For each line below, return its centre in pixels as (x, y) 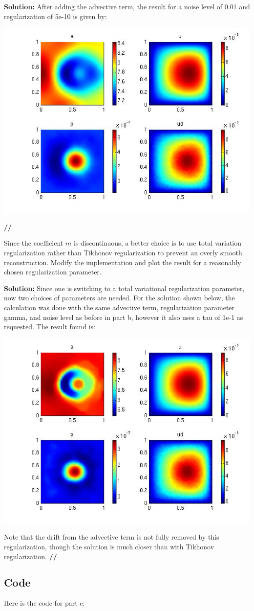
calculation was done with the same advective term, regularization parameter (119, 307)
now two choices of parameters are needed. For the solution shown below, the (119, 298)
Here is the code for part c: (44, 603)
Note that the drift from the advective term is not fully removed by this (112, 537)
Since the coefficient (34, 243)
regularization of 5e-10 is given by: (55, 16)
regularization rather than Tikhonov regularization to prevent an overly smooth (123, 252)
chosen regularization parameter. (53, 272)
